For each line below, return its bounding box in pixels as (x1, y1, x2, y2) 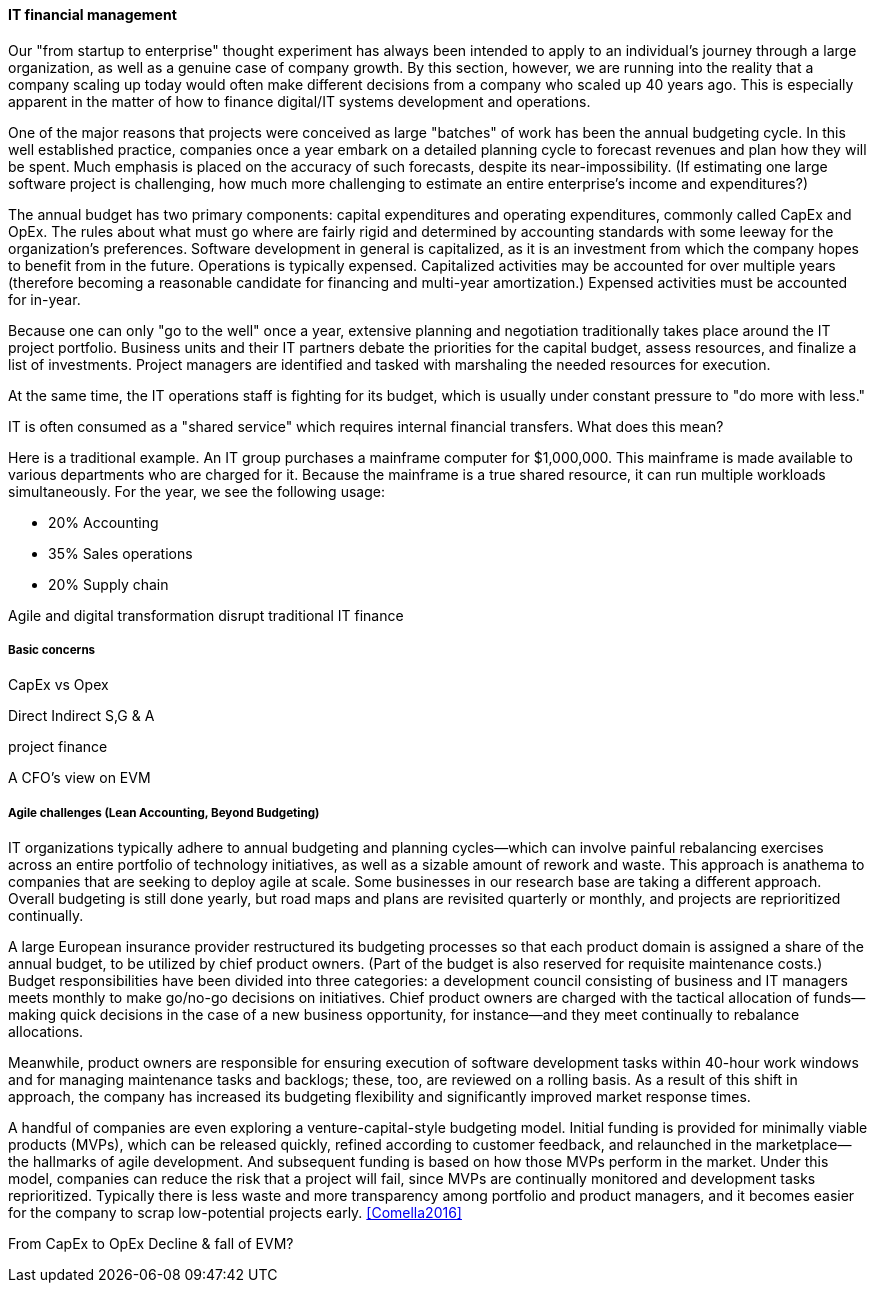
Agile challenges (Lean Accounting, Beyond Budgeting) (8, 805, 320, 820)
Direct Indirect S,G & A (8, 707, 155, 725)
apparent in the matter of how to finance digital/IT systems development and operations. (8, 92, 591, 110)
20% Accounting (48, 513, 159, 531)
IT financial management (8, 6, 177, 23)
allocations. (8, 1023, 84, 1041)
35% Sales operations (48, 544, 193, 562)
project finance (8, 738, 108, 756)
